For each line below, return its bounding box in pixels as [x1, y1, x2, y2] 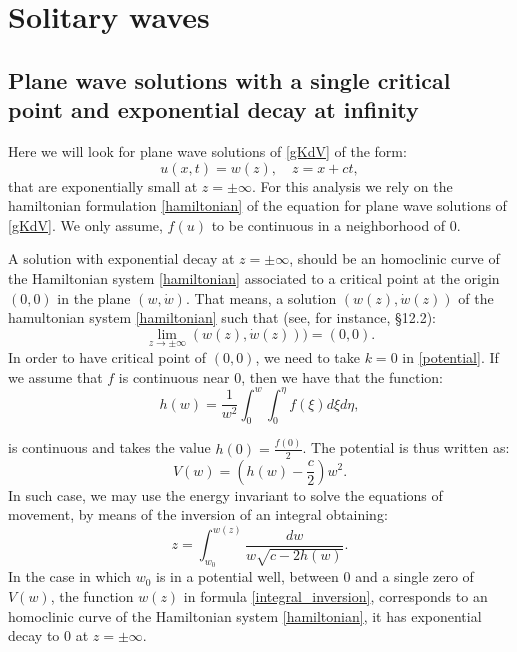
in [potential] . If [402, 346, 499, 367]
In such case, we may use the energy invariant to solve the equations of [8, 484, 443, 505]
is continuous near [118, 366, 230, 387]
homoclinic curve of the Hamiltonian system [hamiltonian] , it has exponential [8, 605, 482, 626]
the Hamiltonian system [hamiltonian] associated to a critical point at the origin [8, 267, 500, 288]
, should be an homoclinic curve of [289, 248, 500, 269]
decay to [8, 625, 60, 646]
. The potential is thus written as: [302, 437, 510, 458]
